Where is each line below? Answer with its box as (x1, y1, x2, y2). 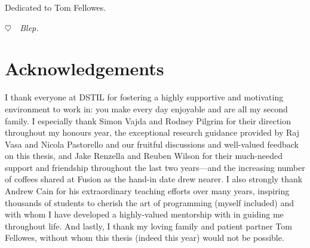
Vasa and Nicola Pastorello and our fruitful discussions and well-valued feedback (5, 137, 299, 150)
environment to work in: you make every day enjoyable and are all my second (5, 102, 288, 115)
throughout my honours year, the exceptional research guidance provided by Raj (5, 126, 299, 139)
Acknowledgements (5, 56, 164, 81)
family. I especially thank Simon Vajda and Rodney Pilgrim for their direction (5, 114, 291, 127)
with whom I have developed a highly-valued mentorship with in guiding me (5, 208, 284, 221)
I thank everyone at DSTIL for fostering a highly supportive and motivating (5, 91, 284, 103)
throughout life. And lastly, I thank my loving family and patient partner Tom (5, 219, 292, 232)
